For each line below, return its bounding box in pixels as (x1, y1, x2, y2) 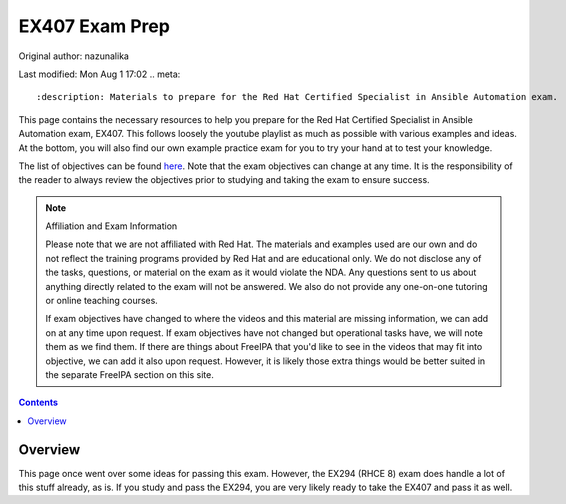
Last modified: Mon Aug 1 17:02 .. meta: (18, 68, 181, 80)
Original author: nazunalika (18, 50, 130, 62)
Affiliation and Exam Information (45, 220, 178, 232)
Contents (18, 396, 59, 409)
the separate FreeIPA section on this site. (45, 368, 214, 380)
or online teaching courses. (45, 295, 159, 307)
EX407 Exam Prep (18, 15, 170, 37)
